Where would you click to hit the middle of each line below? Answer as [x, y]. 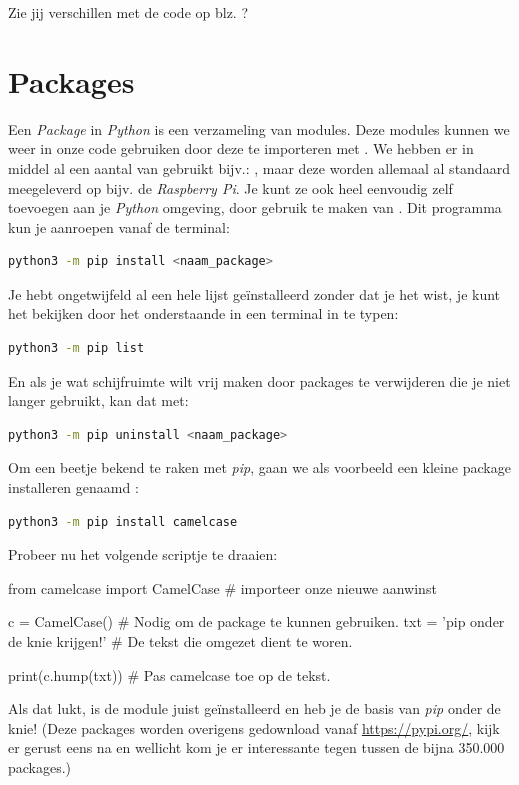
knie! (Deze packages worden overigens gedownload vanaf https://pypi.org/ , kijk [254, 727]
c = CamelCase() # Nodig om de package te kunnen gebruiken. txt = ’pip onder [256, 621]
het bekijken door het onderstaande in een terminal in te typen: [203, 313]
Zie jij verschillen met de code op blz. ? [128, 12]
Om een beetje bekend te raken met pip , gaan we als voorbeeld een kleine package [259, 467]
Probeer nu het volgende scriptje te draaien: [143, 554]
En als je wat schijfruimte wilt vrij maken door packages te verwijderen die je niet [259, 380]
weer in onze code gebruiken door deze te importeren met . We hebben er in [241, 148]
